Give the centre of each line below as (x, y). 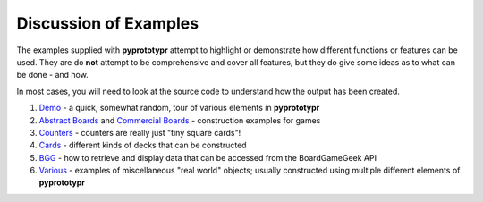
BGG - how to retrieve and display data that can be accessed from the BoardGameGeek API (208, 157)
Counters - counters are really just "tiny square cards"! (140, 132)
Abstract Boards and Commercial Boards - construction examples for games (180, 120)
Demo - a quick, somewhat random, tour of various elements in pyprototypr (179, 108)
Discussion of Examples (108, 23)
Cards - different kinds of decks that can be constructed (143, 145)
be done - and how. (52, 75)
